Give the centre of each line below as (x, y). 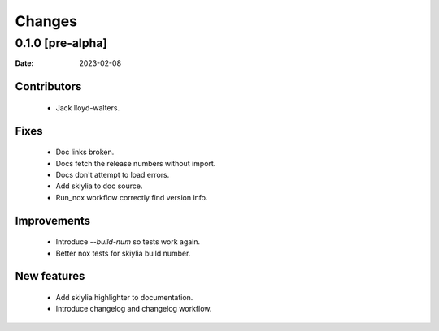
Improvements (53, 220)
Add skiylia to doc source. (99, 186)
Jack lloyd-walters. (88, 107)
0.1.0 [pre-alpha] (61, 43)
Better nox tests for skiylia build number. (123, 253)
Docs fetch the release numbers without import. (136, 163)
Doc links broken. (85, 152)
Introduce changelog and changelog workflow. (134, 309)
